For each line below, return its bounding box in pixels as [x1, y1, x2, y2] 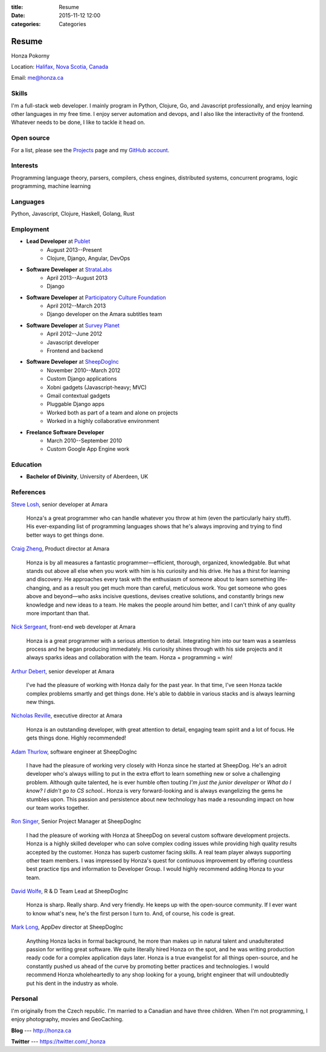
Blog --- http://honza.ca [11, 1027, 72, 1034]
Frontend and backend [46, 347, 103, 355]
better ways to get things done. [26, 531, 104, 538]
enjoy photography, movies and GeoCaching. [11, 1016, 124, 1023]
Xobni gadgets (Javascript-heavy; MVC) [46, 384, 147, 391]
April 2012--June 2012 [46, 330, 103, 338]
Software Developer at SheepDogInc [26, 358, 119, 366]
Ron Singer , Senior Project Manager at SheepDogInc [11, 818, 142, 825]
